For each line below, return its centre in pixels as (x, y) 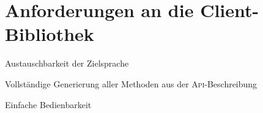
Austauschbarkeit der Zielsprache (67, 63)
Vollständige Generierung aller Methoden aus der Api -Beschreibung (131, 83)
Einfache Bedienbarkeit (48, 104)
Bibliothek (50, 34)
